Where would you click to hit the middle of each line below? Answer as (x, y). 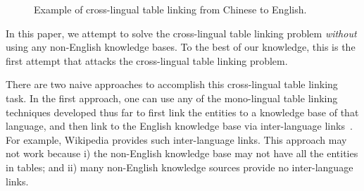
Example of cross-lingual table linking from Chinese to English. (170, 9)
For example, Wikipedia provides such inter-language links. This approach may (176, 139)
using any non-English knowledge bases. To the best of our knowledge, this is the (181, 47)
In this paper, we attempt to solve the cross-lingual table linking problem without (181, 33)
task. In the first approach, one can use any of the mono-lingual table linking (172, 98)
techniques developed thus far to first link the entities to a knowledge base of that (182, 112)
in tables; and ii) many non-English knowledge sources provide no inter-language (180, 167)
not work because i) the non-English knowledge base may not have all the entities (182, 153)
